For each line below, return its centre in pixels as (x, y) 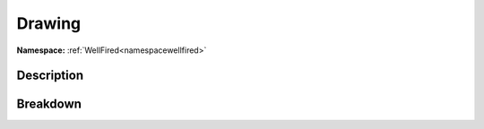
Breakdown (49, 104)
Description (50, 76)
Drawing (49, 23)
